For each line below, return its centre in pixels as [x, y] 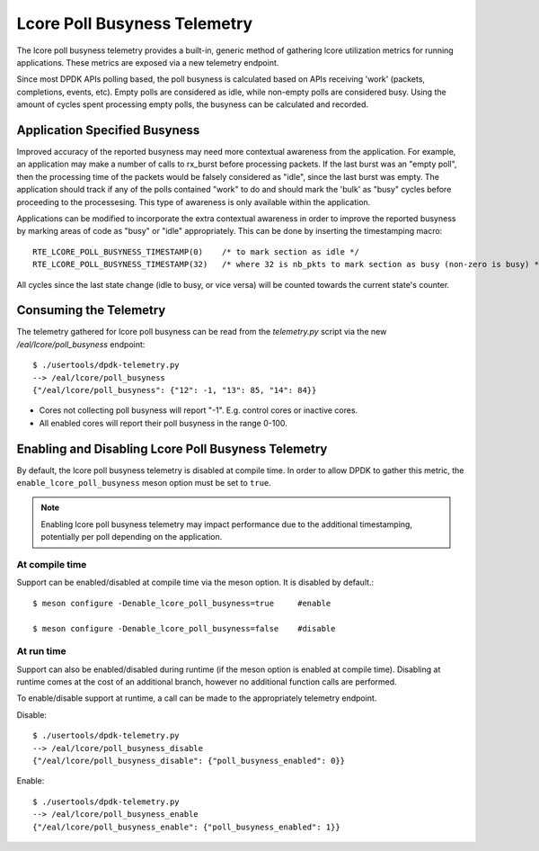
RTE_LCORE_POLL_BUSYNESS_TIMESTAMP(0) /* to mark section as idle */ [196, 251]
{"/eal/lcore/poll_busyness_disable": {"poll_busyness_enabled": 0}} [189, 761]
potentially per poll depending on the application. [132, 537]
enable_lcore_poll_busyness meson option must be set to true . [144, 483]
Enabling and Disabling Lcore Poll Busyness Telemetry [172, 448]
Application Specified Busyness [108, 130]
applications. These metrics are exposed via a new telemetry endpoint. [148, 62]
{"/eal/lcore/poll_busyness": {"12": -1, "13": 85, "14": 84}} [175, 390]
